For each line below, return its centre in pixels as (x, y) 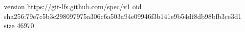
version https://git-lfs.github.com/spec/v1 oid (73, 6)
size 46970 (19, 25)
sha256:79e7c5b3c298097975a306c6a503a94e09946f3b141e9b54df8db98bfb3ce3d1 (123, 16)
